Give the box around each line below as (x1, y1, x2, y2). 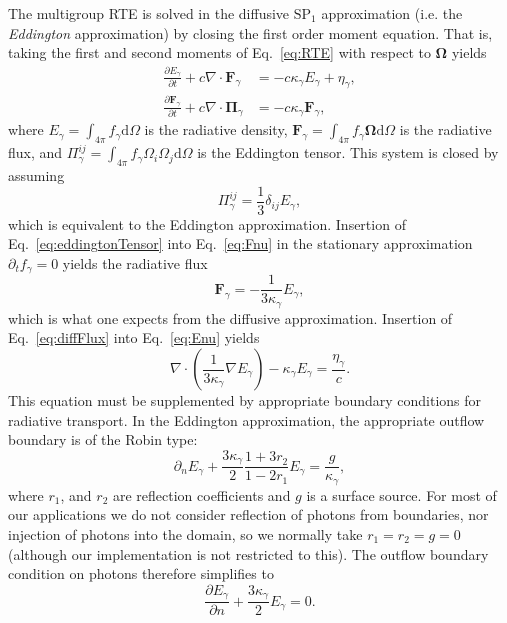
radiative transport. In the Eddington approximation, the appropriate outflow (8, 409, 485, 430)
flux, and (8, 142, 63, 163)
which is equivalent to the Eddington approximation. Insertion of (8, 213, 406, 234)
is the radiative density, (144, 119, 288, 140)
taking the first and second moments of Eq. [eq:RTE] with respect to (8, 42, 431, 63)
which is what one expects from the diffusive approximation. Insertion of (8, 307, 453, 328)
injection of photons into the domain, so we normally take (8, 523, 363, 544)
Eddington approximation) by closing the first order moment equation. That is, (8, 22, 493, 43)
